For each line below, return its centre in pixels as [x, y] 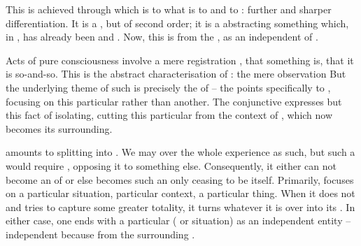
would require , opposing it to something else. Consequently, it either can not [171, 165]
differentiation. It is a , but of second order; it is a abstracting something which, [177, 23]
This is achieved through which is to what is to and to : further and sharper [169, 9]
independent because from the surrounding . [100, 234]
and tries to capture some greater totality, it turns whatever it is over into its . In [180, 207]
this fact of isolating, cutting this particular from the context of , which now [169, 115]
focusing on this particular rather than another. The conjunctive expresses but [174, 101]
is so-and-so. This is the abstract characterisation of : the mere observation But [176, 74]
